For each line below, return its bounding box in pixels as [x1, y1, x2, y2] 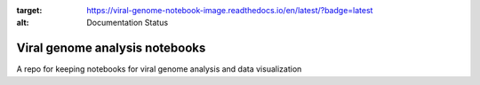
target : [16, 5, 43, 15]
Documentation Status [86, 18, 169, 28]
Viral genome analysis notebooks [16, 41, 206, 56]
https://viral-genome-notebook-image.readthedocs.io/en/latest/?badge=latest [86, 5, 373, 15]
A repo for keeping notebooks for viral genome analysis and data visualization [16, 64, 302, 74]
